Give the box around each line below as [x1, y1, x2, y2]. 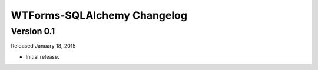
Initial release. [25, 53, 59, 60]
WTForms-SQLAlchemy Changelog [11, 9, 188, 22]
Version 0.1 [11, 26, 55, 36]
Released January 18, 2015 [11, 42, 76, 49]
